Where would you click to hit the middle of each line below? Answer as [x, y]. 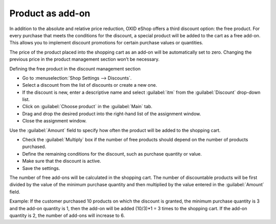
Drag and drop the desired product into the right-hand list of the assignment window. [112, 114]
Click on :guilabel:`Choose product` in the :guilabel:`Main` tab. [87, 107]
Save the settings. [41, 168]
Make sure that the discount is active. [62, 161]
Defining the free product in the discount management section [75, 68]
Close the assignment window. [54, 121]
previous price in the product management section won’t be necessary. [85, 59]
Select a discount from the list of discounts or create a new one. [90, 85]
